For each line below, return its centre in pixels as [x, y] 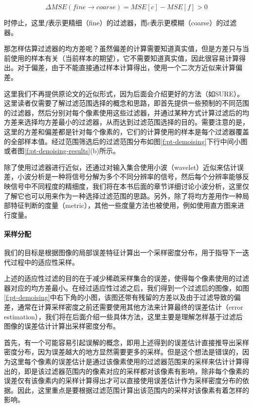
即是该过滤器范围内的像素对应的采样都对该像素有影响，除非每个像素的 [136, 371]
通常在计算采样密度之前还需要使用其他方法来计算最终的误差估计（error [130, 307]
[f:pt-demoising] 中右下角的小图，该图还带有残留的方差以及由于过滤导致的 [119, 297]
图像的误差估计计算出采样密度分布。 [62, 326]
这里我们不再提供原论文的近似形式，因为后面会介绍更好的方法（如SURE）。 [124, 93]
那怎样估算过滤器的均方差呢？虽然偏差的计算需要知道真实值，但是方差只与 [123, 48]
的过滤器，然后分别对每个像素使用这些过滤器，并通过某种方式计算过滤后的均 [126, 112]
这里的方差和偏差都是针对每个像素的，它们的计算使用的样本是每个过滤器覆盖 [126, 131]
